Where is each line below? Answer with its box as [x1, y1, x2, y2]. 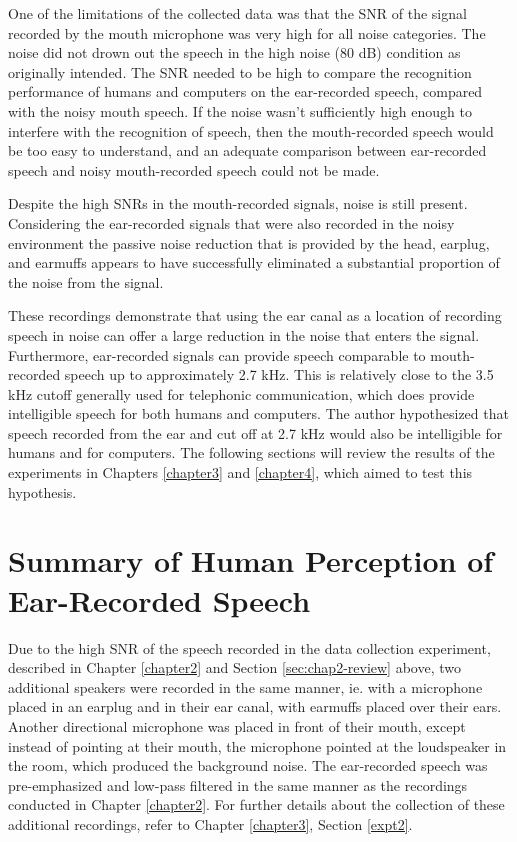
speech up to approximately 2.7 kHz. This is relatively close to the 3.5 [64, 364, 494, 385]
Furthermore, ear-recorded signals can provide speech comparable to [8, 344, 426, 365]
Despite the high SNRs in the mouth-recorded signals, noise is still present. [8, 193, 468, 214]
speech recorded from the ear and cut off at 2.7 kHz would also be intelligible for [8, 422, 503, 443]
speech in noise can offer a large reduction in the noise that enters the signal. [8, 324, 480, 345]
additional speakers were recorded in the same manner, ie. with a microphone [8, 676, 483, 697]
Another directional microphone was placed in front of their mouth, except [8, 715, 466, 736]
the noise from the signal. [8, 271, 164, 292]
